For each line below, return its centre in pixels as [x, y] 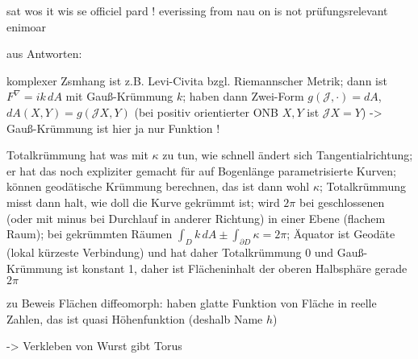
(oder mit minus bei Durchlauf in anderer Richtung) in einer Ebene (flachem [196, 218]
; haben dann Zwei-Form [243, 96]
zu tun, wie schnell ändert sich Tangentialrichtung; [288, 155]
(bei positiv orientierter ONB [206, 111]
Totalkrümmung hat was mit [77, 155]
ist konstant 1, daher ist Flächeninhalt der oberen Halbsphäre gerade [237, 268]
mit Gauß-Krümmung [119, 96]
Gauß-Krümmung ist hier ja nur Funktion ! [113, 128]
